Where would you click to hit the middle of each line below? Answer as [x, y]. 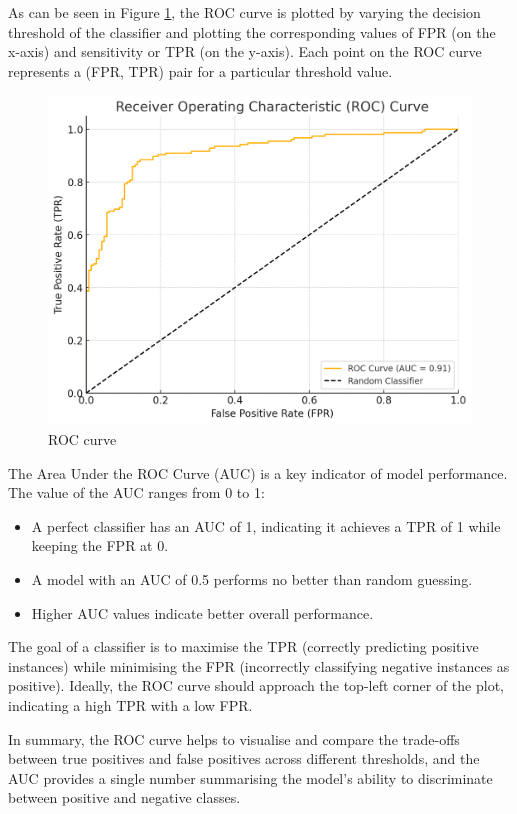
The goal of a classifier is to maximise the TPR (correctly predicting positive [243, 646]
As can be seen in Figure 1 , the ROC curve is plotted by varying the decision [244, 12]
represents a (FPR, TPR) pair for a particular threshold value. [200, 70]
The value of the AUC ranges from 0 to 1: [136, 492]
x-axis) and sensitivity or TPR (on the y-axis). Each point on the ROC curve [245, 51]
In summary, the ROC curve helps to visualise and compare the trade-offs [234, 738]
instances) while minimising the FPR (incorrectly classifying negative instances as [259, 665]
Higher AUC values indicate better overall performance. [202, 612]
